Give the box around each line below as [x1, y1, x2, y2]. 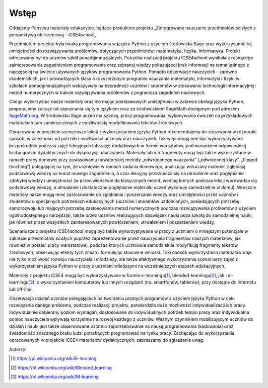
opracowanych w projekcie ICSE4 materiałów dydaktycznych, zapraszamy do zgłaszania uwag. [9, 337, 205, 343]
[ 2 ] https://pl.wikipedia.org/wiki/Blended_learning [10, 365, 112, 371]
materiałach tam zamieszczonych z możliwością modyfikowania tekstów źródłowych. [9, 119, 184, 125]
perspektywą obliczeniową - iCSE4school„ [9, 31, 97, 37]
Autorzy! [9, 346, 27, 352]
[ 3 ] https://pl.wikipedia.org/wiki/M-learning [10, 374, 99, 380]
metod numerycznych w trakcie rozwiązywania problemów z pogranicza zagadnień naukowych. [9, 90, 206, 96]
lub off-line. [9, 286, 33, 292]
